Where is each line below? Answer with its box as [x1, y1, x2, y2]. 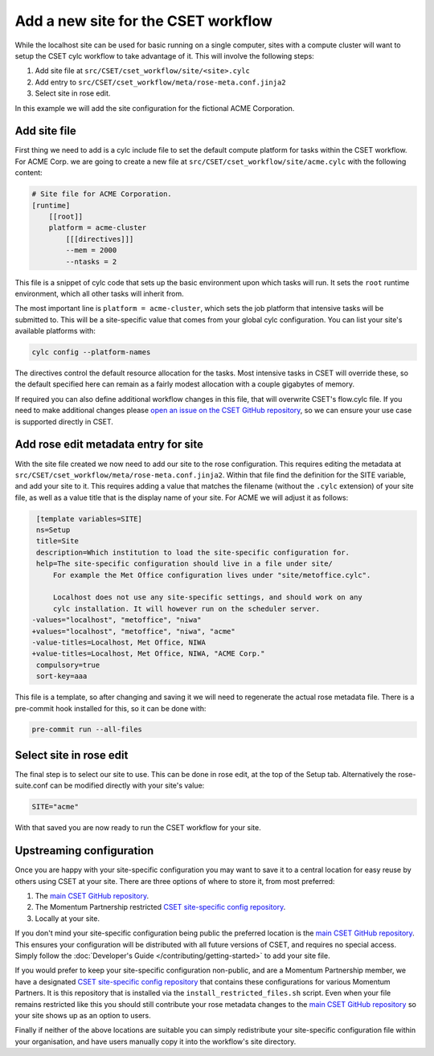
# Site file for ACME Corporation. [31, 190, 172, 199]
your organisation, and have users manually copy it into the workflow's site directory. [14, 1037, 297, 1046]
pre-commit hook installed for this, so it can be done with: [14, 703, 207, 713]
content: [14, 168, 43, 178]
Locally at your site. [35, 913, 100, 923]
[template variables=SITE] [36, 514, 142, 523]
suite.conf [14, 780, 48, 791]
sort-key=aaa [36, 672, 88, 681]
